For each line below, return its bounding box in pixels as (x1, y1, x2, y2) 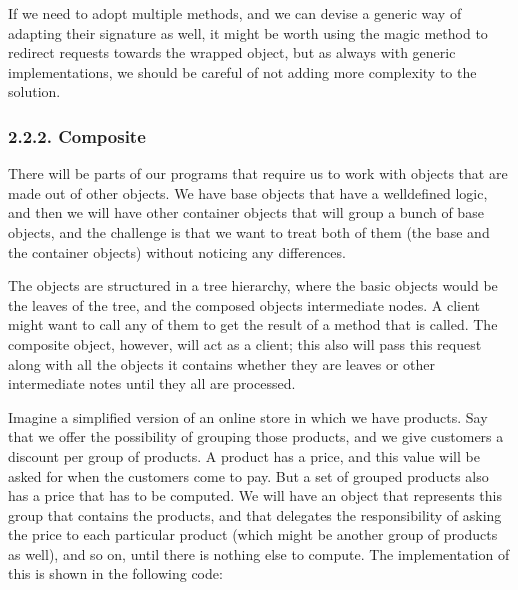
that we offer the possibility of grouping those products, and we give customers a (8, 426, 504, 447)
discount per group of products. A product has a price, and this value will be (8, 445, 480, 466)
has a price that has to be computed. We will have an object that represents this (8, 485, 502, 506)
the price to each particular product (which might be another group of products (8, 524, 498, 545)
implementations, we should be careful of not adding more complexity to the (8, 61, 477, 82)
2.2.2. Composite (8, 123, 146, 148)
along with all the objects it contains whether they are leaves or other (8, 353, 435, 374)
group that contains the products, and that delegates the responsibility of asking (8, 504, 502, 525)
